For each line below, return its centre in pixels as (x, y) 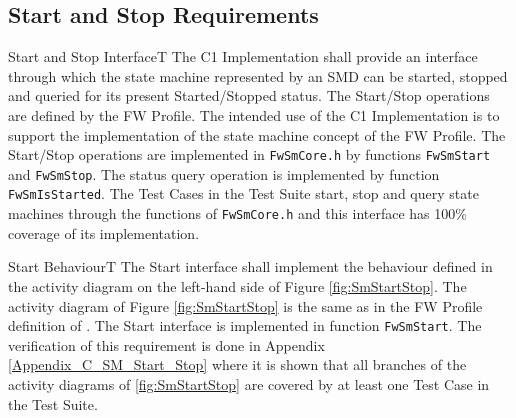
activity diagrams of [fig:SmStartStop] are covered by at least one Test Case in (249, 384)
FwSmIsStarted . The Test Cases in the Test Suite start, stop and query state (243, 193)
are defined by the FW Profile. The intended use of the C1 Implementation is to (254, 114)
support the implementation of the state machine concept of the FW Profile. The (257, 134)
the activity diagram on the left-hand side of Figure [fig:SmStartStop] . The (237, 285)
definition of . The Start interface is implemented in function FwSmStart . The (245, 325)
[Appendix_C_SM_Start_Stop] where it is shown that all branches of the (237, 364)
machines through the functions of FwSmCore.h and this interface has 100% (237, 213)
